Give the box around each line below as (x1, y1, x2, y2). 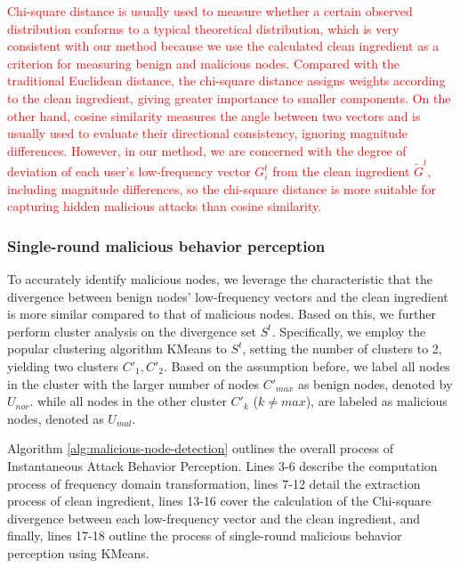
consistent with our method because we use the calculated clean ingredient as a (7, 37, 440, 55)
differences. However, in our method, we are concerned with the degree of (7, 141, 407, 159)
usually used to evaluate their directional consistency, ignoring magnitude (7, 124, 408, 142)
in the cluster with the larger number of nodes (7, 374, 260, 393)
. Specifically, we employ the (271, 321, 426, 340)
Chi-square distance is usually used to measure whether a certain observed (7, 2, 413, 20)
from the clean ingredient (272, 162, 410, 181)
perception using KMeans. (7, 543, 149, 562)
